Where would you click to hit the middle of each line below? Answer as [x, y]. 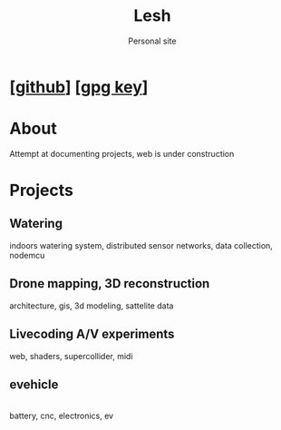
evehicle [34, 384]
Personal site [152, 41]
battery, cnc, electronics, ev [62, 416]
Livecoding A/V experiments [92, 334]
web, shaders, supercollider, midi [71, 356]
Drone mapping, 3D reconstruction [110, 283]
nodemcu [27, 255]
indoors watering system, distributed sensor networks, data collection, [141, 245]
